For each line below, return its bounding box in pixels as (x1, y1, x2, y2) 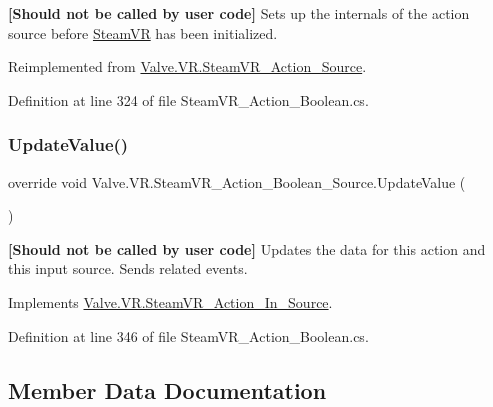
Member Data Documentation (8, 374, 327, 405)
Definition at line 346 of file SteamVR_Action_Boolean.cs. (8, 325, 369, 346)
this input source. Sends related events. (8, 258, 248, 279)
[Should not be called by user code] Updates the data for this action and (8, 238, 486, 259)
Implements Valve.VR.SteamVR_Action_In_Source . (8, 291, 333, 312)
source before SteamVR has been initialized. (8, 22, 278, 43)
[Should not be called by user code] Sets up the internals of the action (8, 3, 470, 23)
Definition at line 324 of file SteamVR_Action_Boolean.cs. (8, 89, 369, 110)
